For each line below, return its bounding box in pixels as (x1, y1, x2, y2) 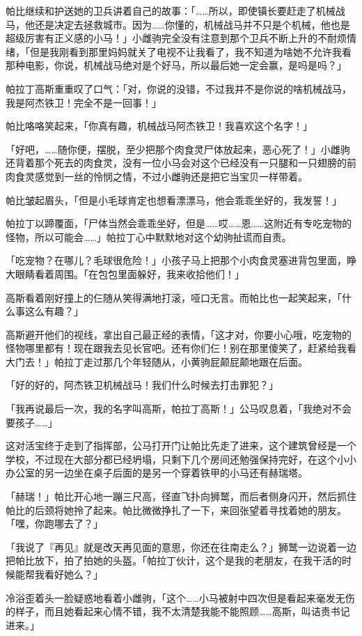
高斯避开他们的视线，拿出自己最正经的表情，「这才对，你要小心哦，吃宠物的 (6, 327, 352, 341)
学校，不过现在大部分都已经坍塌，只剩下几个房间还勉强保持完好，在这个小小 (6, 451, 356, 466)
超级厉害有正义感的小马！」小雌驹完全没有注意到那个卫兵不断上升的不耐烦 (6, 31, 347, 45)
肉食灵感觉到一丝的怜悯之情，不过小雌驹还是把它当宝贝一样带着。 (6, 169, 308, 183)
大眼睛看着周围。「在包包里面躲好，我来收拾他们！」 (6, 266, 244, 281)
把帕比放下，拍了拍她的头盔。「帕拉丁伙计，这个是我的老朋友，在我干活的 (6, 553, 342, 568)
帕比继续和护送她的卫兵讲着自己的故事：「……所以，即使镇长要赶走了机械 (6, 3, 336, 17)
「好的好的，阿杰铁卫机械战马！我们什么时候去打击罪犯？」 (6, 378, 278, 392)
